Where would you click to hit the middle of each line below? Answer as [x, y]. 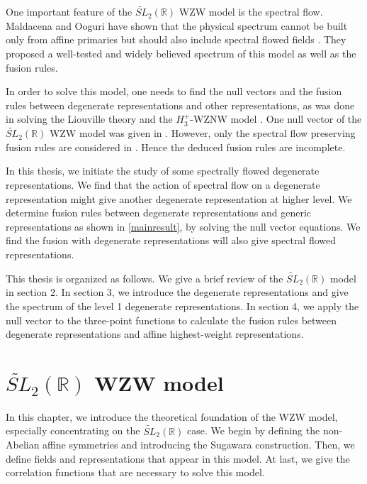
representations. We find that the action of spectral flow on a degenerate [163, 184]
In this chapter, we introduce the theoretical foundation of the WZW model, [172, 416]
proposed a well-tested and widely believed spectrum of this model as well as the [181, 53]
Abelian [23, 445]
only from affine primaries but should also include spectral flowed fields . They [176, 39]
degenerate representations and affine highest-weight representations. [155, 334]
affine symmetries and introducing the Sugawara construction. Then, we [199, 445]
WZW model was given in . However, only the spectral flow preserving [202, 133]
